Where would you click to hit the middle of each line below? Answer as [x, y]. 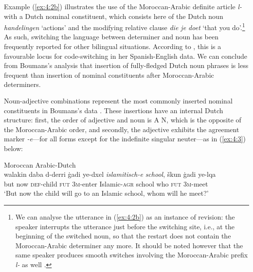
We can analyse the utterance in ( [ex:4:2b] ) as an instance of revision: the [125, 216]
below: [13, 148]
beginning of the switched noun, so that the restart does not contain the [123, 236]
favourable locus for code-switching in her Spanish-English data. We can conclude [126, 56]
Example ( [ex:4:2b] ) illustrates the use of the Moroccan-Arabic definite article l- [123, 6]
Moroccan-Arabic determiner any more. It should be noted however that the [129, 245]
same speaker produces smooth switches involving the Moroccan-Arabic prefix [132, 255]
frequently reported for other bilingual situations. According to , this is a [113, 46]
